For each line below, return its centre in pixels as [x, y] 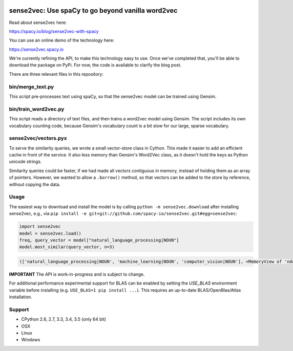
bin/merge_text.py [31, 87]
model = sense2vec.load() [50, 233]
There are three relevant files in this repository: [56, 74]
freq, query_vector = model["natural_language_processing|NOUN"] [99, 240]
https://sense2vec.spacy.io [36, 49]
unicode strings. [25, 162]
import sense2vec [40, 227]
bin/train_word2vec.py [37, 109]
